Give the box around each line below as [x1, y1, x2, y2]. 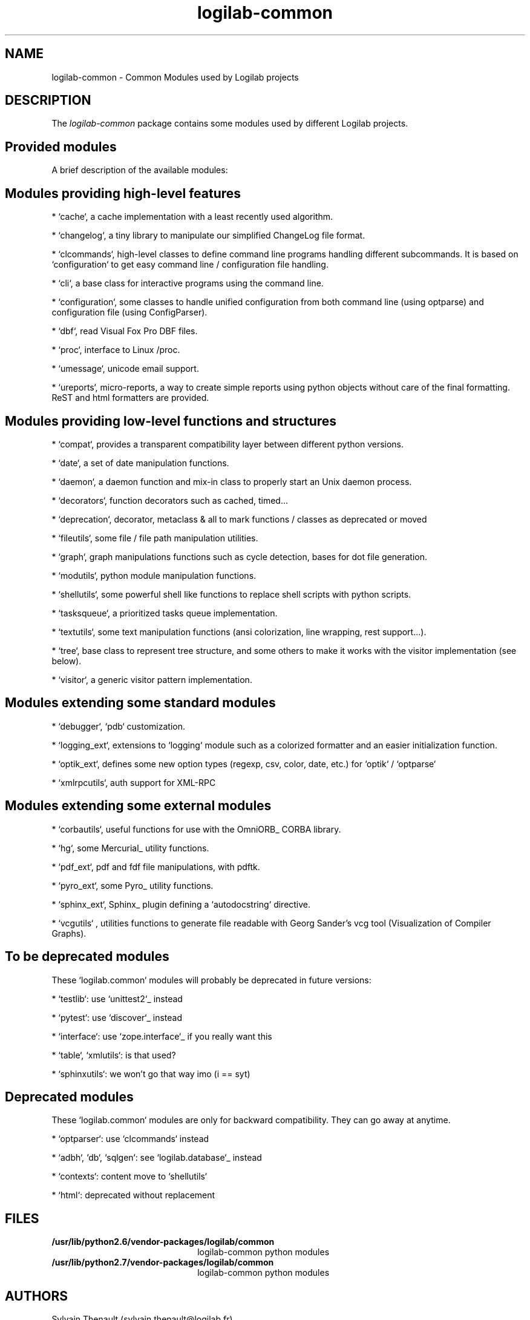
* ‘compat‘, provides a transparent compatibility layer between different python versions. [51, 438, 404, 449]
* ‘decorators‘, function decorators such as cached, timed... [51, 495, 289, 506]
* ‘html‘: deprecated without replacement [51, 1190, 215, 1201]
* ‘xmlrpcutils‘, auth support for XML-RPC [51, 777, 216, 788]
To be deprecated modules [5, 949, 169, 965]
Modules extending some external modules [5, 798, 272, 814]
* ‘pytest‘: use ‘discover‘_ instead [51, 1012, 183, 1023]
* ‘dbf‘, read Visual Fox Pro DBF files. [51, 326, 198, 337]
